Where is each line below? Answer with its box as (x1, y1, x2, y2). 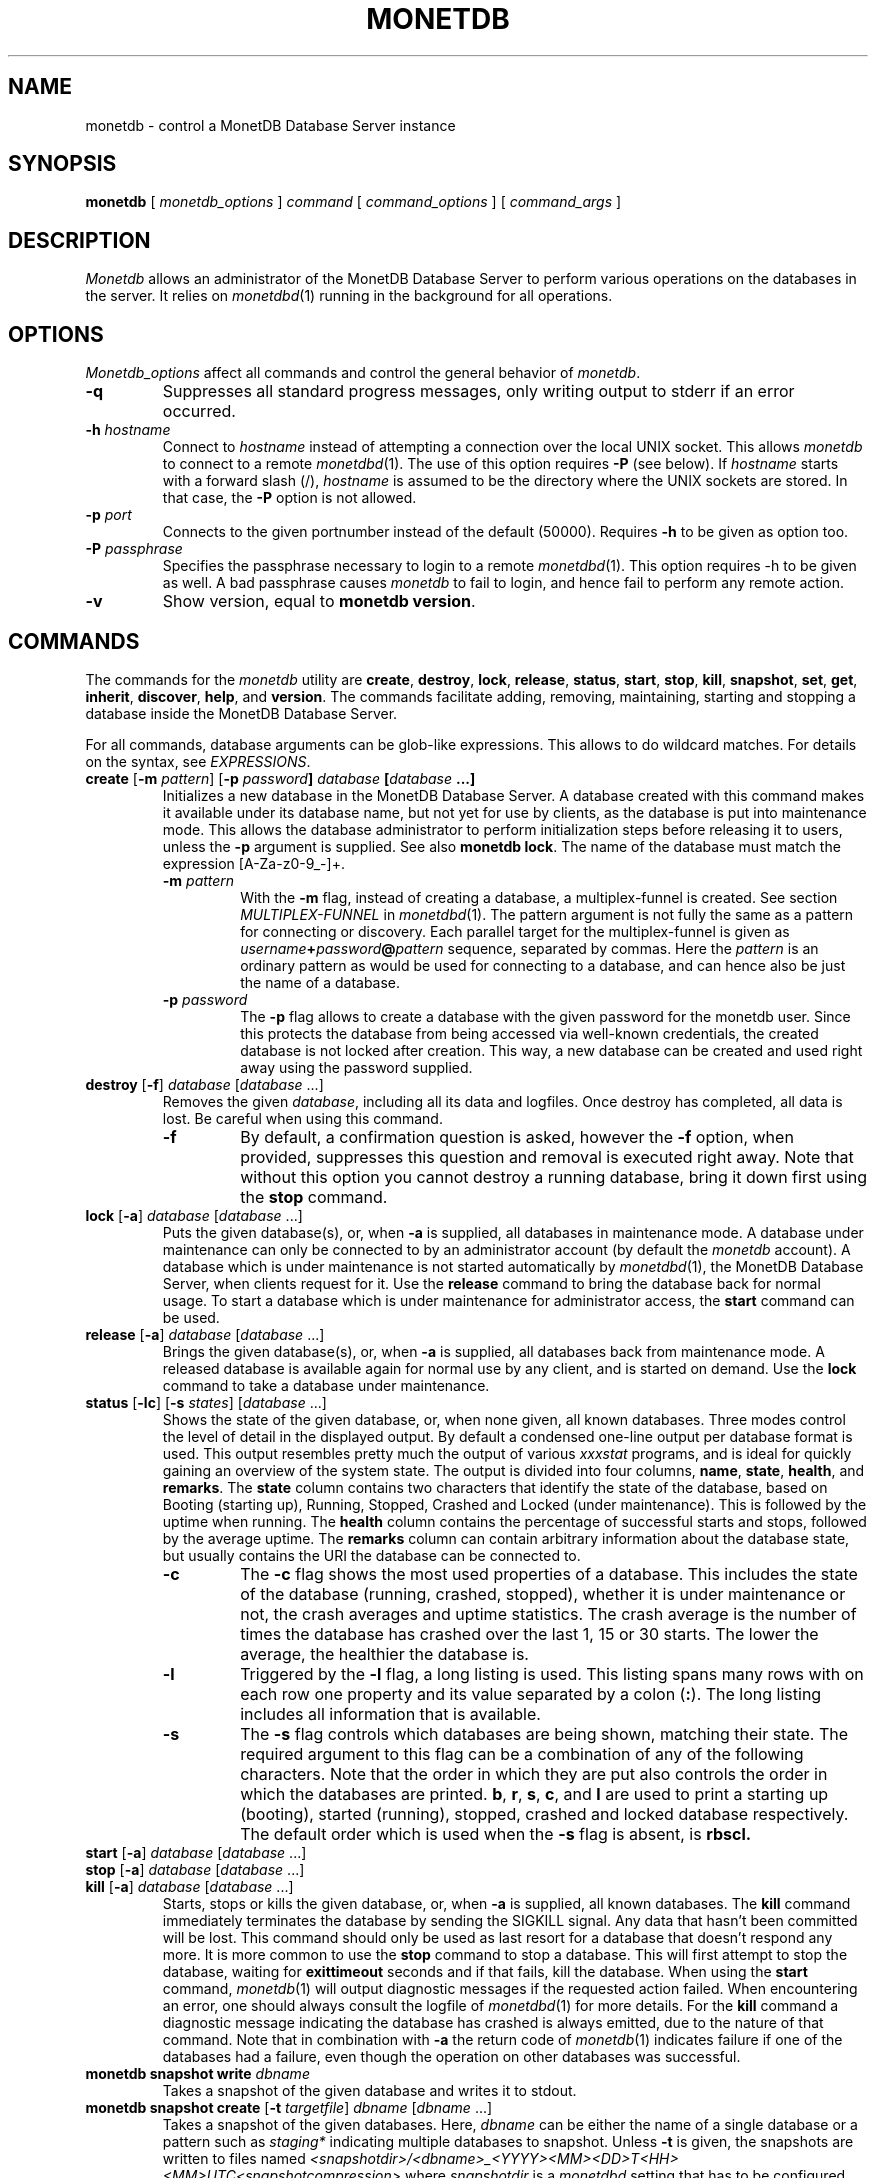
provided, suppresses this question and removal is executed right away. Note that (240, 1146, 854, 1167)
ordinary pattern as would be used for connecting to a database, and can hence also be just (240, 956, 846, 974)
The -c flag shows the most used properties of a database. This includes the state (240, 1563, 858, 1584)
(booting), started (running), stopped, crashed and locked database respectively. (240, 1803, 849, 1824)
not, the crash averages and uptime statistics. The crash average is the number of (240, 1603, 857, 1624)
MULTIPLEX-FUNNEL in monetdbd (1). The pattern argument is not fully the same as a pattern (240, 905, 854, 923)
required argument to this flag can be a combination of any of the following (240, 1743, 804, 1764)
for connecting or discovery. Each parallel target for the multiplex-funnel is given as (240, 922, 790, 940)
